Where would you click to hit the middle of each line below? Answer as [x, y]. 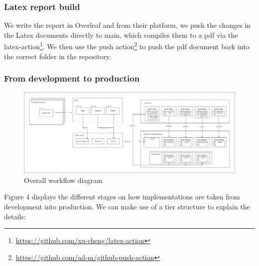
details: [15, 216]
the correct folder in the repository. [58, 56]
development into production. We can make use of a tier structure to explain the [127, 206]
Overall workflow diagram [63, 180]
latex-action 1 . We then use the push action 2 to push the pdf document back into [127, 46]
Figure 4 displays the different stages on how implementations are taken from [122, 197]
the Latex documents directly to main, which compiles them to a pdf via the [121, 35]
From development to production [72, 78]
